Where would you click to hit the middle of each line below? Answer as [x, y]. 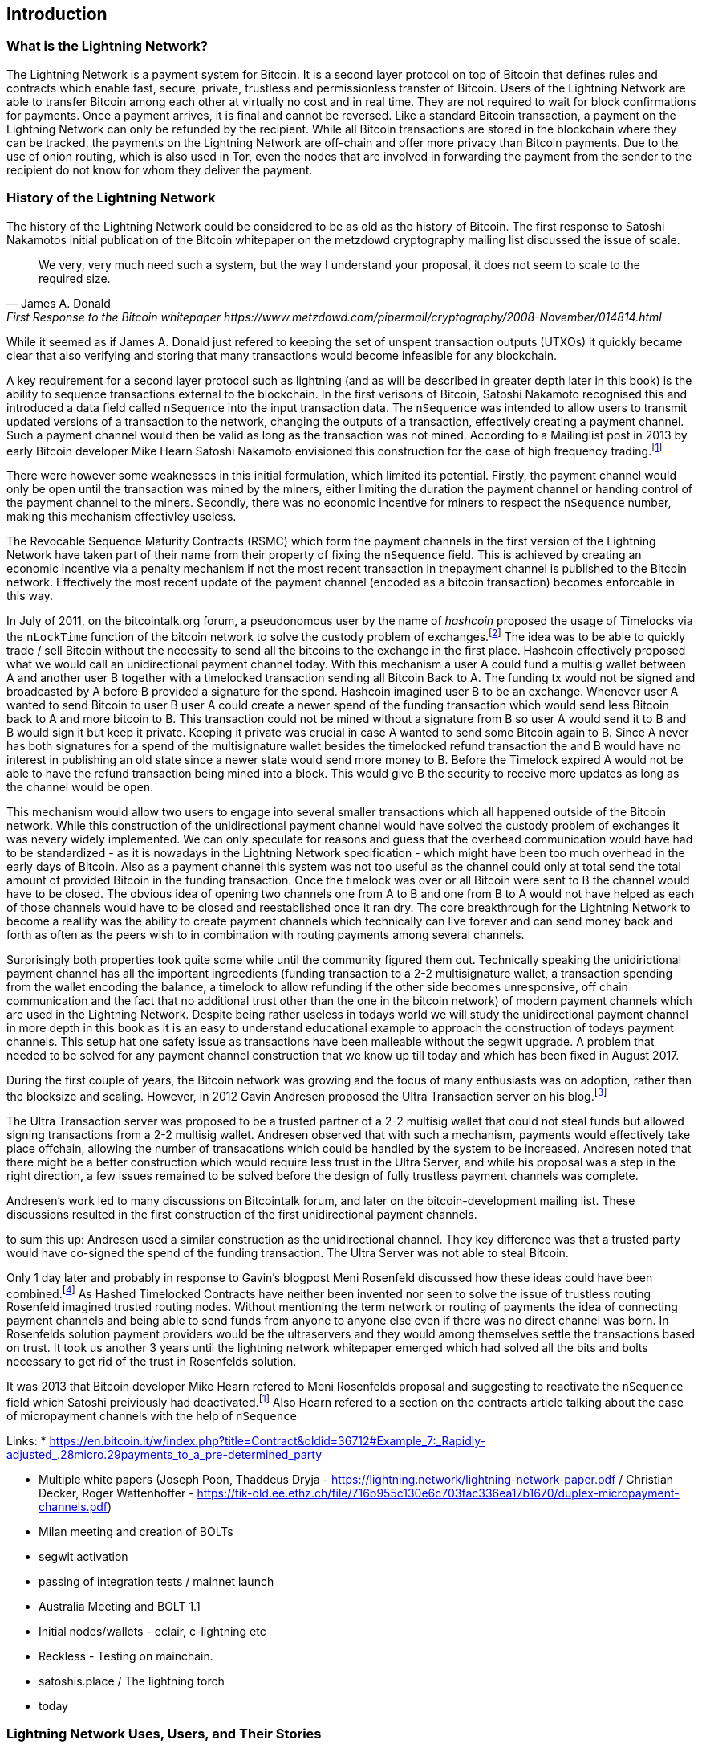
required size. [75, 278]
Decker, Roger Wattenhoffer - [116, 1493]
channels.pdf [73, 1506]
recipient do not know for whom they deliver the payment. [160, 169]
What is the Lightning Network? [107, 46]
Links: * [26, 1440]
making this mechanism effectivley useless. [122, 517]
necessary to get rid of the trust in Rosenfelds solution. [152, 1362]
